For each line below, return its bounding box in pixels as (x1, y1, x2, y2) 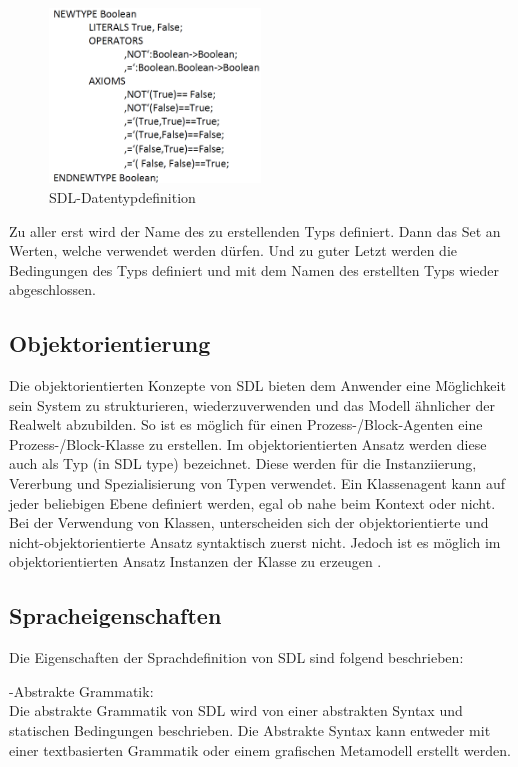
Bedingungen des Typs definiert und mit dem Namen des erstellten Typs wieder (9, 259, 499, 280)
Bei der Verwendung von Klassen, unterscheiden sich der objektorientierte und (9, 512, 489, 533)
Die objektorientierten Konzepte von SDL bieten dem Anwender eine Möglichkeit (9, 375, 506, 396)
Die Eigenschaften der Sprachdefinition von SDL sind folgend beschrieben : (9, 647, 464, 668)
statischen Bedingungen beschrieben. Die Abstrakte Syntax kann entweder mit (9, 720, 491, 741)
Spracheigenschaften (9, 600, 222, 631)
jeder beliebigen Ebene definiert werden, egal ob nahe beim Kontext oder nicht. (9, 492, 496, 513)
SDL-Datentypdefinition (49, 186, 196, 207)
